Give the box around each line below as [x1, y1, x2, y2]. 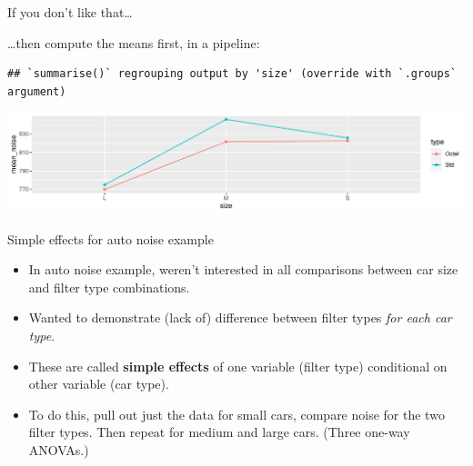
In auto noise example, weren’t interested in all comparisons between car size [28, 260, 458, 279]
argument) [7, 84, 66, 98]
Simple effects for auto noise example [7, 229, 214, 248]
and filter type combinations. [28, 277, 190, 296]
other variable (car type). [28, 374, 169, 393]
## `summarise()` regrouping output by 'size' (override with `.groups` [7, 67, 457, 81]
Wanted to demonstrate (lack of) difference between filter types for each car [28, 308, 452, 327]
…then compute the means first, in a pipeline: [7, 33, 260, 52]
